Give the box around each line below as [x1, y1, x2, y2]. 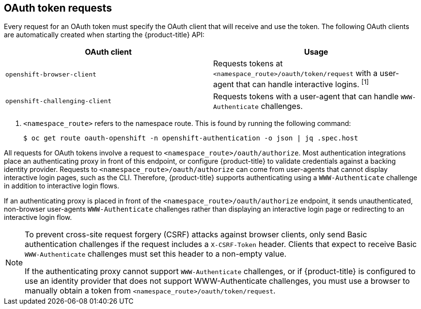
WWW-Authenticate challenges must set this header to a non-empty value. [25, 248, 287, 259]
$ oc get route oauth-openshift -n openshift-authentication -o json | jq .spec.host [23, 134, 359, 142]
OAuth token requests [4, 2, 112, 14]
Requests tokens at [213, 59, 283, 69]
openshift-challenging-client [5, 97, 112, 105]
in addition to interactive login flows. [4, 181, 119, 190]
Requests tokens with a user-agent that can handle [213, 91, 399, 101]
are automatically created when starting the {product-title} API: [4, 31, 205, 39]
